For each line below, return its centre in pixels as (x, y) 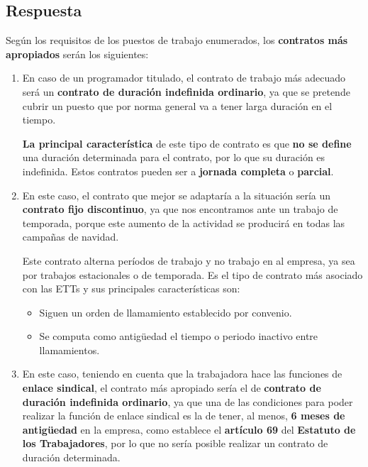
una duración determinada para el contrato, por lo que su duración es (174, 157)
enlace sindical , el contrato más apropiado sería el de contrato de (172, 388)
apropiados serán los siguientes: (77, 54)
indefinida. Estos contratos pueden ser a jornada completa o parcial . (178, 171)
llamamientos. (69, 350)
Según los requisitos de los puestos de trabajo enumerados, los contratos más (177, 40)
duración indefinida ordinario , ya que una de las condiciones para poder (188, 401)
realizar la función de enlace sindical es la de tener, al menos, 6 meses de (184, 416)
